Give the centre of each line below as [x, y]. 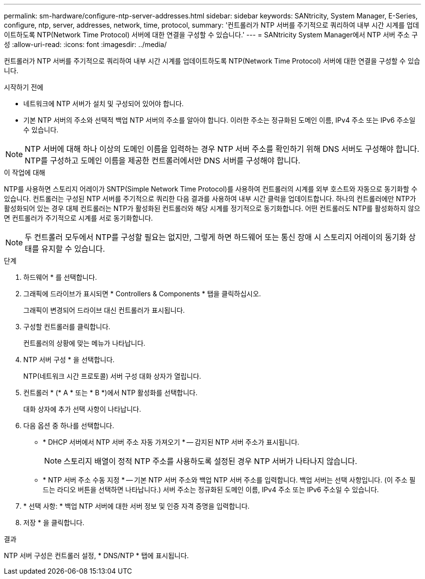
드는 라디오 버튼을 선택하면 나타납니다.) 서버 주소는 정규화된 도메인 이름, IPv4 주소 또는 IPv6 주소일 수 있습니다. [211, 490]
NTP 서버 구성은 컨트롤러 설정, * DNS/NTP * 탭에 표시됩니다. [97, 555]
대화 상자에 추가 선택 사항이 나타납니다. [82, 409]
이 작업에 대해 [25, 172]
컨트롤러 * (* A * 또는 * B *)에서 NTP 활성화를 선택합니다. [110, 393]
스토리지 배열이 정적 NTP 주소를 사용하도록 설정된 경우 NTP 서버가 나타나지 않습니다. [211, 461]
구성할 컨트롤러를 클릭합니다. [67, 327]
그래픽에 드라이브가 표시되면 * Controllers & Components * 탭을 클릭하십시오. [142, 294]
